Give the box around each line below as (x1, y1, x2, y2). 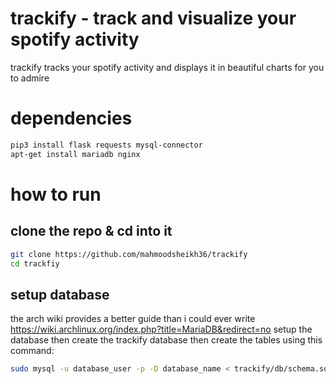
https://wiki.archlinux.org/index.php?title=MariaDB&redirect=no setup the (10, 323, 313, 336)
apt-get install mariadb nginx (10, 149, 141, 159)
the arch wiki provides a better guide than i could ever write (10, 313, 256, 325)
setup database (10, 286, 110, 303)
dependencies (10, 107, 133, 130)
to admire (10, 72, 50, 84)
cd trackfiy (10, 258, 60, 269)
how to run (10, 183, 102, 206)
